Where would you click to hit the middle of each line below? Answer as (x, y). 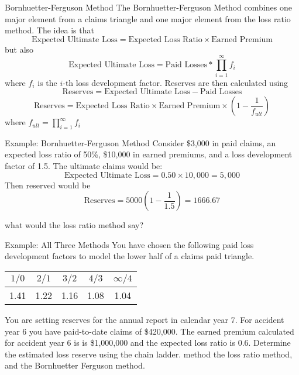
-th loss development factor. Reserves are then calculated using (176, 82)
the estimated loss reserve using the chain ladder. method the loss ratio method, (149, 354)
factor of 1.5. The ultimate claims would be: (84, 166)
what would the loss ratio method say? (74, 225)
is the (47, 82)
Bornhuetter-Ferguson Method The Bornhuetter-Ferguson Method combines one (148, 7)
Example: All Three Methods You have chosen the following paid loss (129, 244)
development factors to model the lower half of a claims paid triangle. (130, 256)
